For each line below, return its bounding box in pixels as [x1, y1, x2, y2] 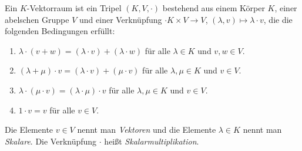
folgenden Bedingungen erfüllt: [5, 25, 115, 37]
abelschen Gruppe [5, 13, 69, 25]
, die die [263, 13, 293, 25]
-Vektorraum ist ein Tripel [26, 2, 122, 14]
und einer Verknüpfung [79, 13, 162, 25]
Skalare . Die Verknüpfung [5, 135, 97, 147]
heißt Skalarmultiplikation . [104, 135, 199, 147]
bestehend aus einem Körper [162, 2, 265, 14]
